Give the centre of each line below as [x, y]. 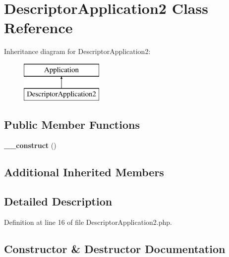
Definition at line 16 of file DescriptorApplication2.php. [88, 222]
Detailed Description [58, 201]
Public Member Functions [72, 125]
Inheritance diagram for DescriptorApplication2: [77, 51]
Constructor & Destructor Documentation [115, 248]
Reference [38, 27]
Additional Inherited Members [84, 172]
